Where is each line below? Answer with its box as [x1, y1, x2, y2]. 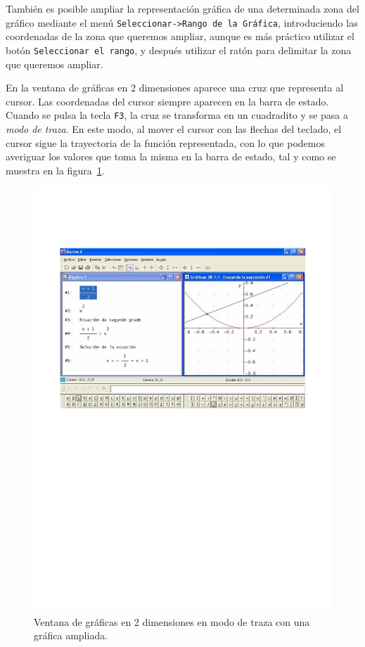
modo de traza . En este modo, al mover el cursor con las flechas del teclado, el [6, 121, 342, 136]
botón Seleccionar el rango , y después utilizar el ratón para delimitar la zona [6, 42, 352, 57]
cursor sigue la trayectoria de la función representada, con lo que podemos [6, 135, 325, 150]
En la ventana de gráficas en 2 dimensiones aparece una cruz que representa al [6, 80, 344, 95]
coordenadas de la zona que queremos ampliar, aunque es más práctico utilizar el [6, 29, 354, 44]
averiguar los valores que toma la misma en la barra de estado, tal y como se [6, 149, 336, 164]
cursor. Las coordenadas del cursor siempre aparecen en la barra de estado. [6, 94, 329, 108]
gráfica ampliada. [34, 628, 108, 643]
